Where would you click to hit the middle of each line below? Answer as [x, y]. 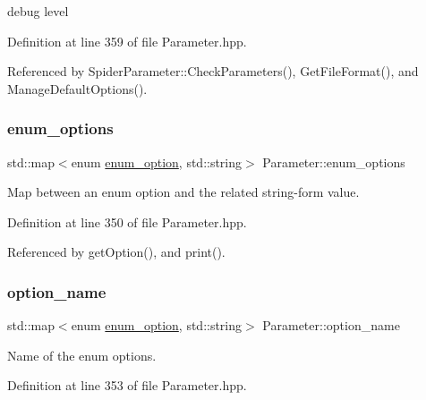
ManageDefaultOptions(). [77, 88]
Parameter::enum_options [334, 162]
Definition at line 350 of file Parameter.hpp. [127, 221]
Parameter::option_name [331, 325]
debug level [38, 11]
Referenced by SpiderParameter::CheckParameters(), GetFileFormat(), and [213, 71]
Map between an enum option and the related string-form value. [183, 192]
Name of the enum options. [82, 355]
